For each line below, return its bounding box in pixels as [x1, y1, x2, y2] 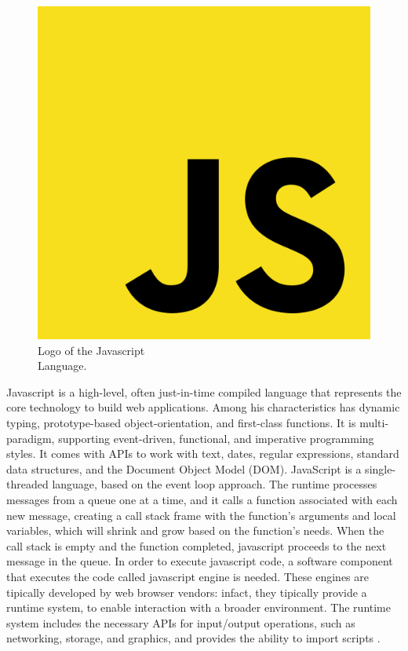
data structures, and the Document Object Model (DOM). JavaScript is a [6, 460, 362, 477]
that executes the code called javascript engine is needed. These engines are [6, 568, 369, 584]
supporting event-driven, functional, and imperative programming [58, 430, 374, 446]
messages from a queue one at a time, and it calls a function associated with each [6, 491, 398, 507]
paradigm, [6, 430, 55, 446]
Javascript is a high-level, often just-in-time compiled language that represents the [6, 383, 402, 400]
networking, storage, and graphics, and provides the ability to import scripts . [6, 630, 381, 646]
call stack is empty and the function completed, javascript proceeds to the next [6, 537, 387, 554]
